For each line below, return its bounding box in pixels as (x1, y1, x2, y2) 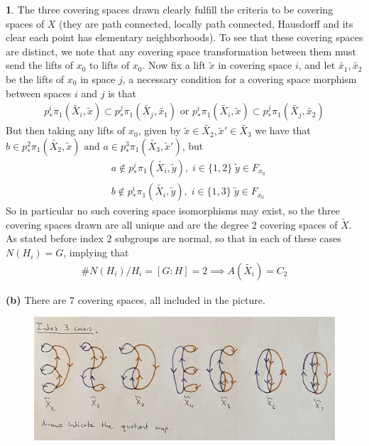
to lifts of (89, 58, 130, 72)
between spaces (6, 85, 72, 100)
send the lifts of (6, 58, 74, 72)
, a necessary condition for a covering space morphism (122, 71, 357, 86)
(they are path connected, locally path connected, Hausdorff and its (59, 16, 353, 31)
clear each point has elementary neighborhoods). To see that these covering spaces (6, 30, 363, 45)
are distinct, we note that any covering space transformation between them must (6, 43, 356, 58)
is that (108, 85, 136, 100)
